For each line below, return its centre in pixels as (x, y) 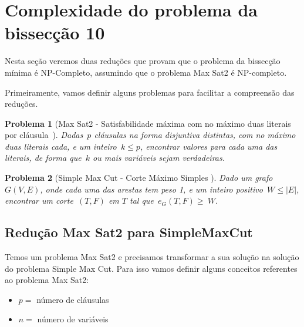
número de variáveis (73, 319)
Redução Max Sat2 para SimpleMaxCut (129, 232)
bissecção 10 (55, 33)
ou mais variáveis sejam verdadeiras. (159, 158)
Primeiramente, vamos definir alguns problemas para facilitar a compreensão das (150, 92)
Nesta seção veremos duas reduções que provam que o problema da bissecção (143, 61)
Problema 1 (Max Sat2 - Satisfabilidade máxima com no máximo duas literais (148, 123)
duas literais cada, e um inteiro (61, 146)
